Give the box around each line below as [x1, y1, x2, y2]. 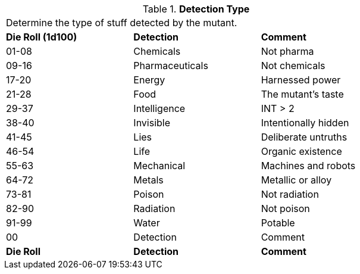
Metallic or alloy [261, 174, 332, 186]
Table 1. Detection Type [142, 3, 250, 15]
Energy [133, 74, 165, 86]
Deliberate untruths [261, 131, 348, 143]
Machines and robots [261, 160, 356, 172]
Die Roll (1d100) [6, 31, 77, 43]
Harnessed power [261, 74, 341, 86]
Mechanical [133, 160, 186, 172]
